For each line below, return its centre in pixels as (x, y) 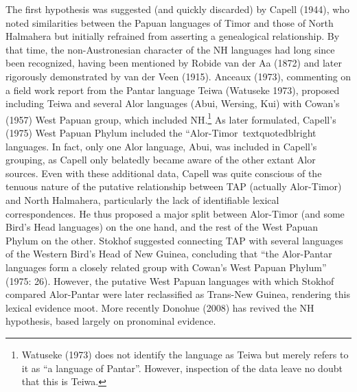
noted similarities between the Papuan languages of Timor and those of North (170, 22)
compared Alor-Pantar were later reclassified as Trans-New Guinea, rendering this (178, 294)
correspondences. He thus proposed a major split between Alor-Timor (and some (175, 213)
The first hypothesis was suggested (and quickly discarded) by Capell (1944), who (178, 9)
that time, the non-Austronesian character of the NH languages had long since (170, 49)
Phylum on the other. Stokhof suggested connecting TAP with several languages (174, 240)
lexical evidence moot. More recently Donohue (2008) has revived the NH (160, 307)
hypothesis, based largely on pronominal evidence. (111, 321)
